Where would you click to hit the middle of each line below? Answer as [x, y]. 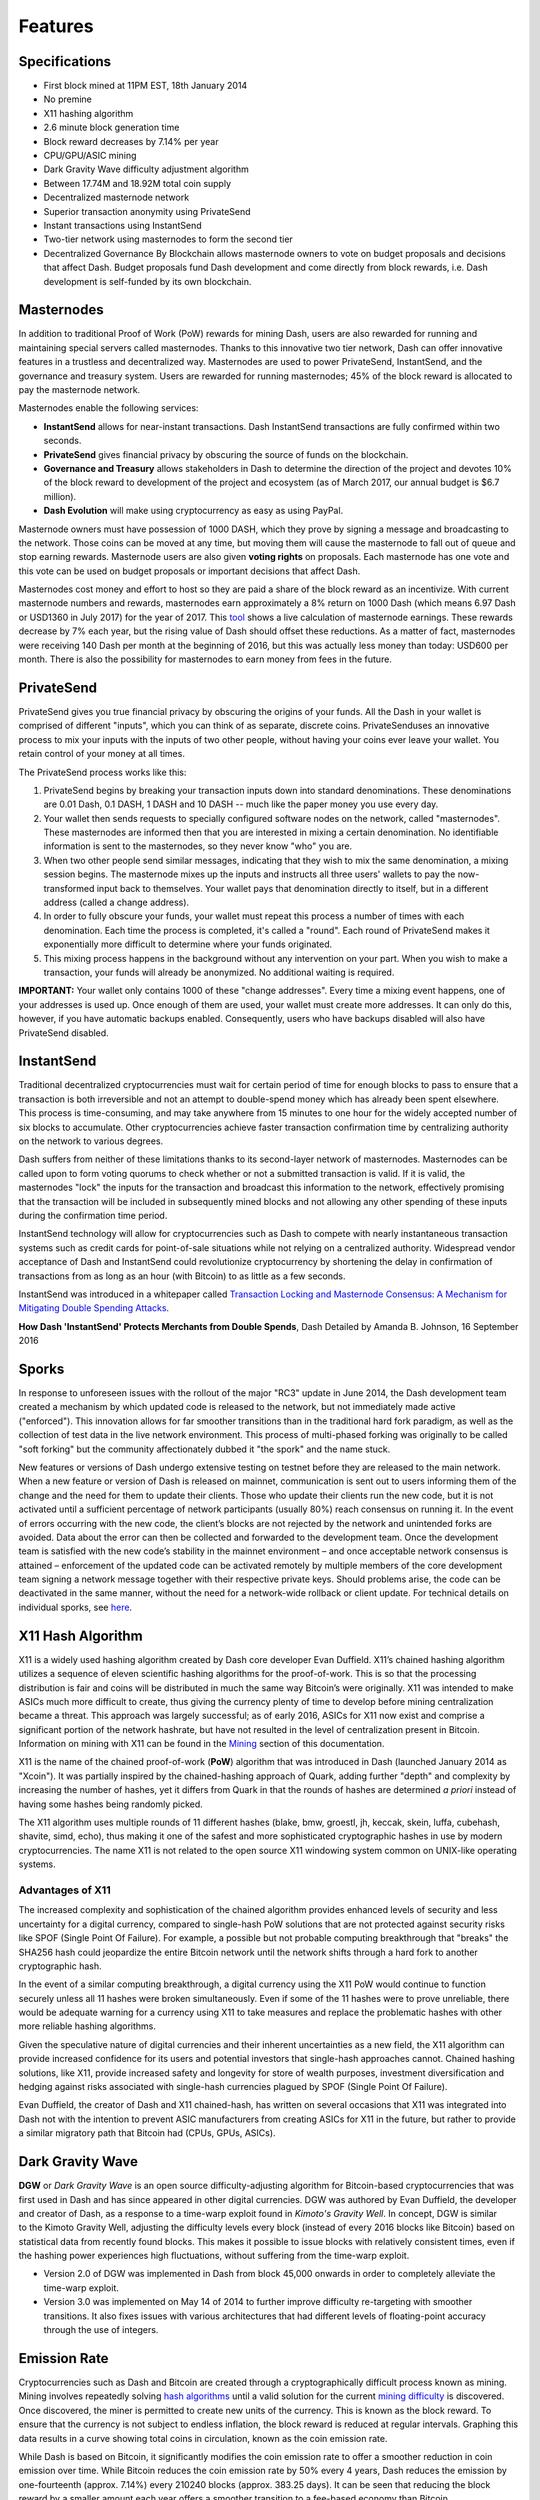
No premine [67, 99]
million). [60, 496]
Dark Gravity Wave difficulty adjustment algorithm [146, 169]
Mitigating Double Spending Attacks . [94, 1308]
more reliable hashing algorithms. [87, 2026]
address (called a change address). [116, 902]
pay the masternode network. [79, 389]
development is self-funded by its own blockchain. [147, 281]
